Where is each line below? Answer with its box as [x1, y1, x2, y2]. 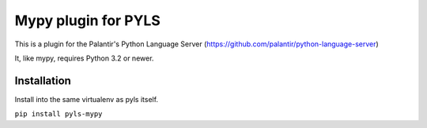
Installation [14, 74, 71, 87]
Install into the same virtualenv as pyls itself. [14, 94, 158, 104]
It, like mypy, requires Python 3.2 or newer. [14, 53, 154, 63]
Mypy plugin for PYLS [14, 12, 161, 29]
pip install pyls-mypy [14, 110, 103, 119]
